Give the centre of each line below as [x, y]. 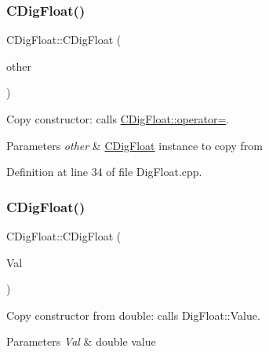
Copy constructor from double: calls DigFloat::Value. [133, 315]
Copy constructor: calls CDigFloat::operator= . [118, 119]
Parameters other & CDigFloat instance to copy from [134, 145]
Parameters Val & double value [81, 341]
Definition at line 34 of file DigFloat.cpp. [104, 172]
